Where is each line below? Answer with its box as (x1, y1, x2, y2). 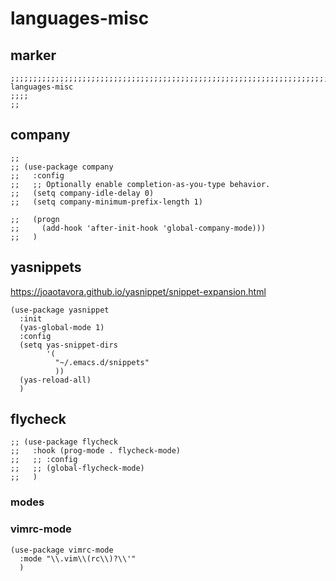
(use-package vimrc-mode (10, 545, 114, 555)
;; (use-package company (10, 162, 114, 172)
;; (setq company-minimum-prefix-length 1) (10, 197, 203, 207)
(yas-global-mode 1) (19, 322, 105, 332)
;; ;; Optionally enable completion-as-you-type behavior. (10, 179, 271, 189)
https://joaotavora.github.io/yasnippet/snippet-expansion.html (10, 285, 267, 297)
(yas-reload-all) (19, 375, 92, 385)
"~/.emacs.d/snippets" (54, 357, 150, 367)
